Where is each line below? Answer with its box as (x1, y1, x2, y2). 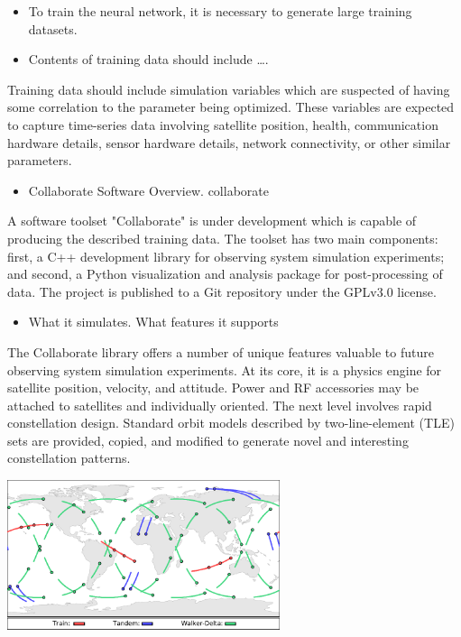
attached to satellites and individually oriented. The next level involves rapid (7, 395, 432, 414)
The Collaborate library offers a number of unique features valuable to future (7, 342, 434, 361)
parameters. (7, 151, 72, 170)
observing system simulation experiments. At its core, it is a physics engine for (7, 360, 442, 379)
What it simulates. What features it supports (28, 312, 279, 331)
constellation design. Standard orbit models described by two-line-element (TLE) (7, 413, 455, 432)
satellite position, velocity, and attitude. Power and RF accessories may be (7, 378, 420, 397)
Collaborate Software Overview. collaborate (28, 180, 269, 199)
